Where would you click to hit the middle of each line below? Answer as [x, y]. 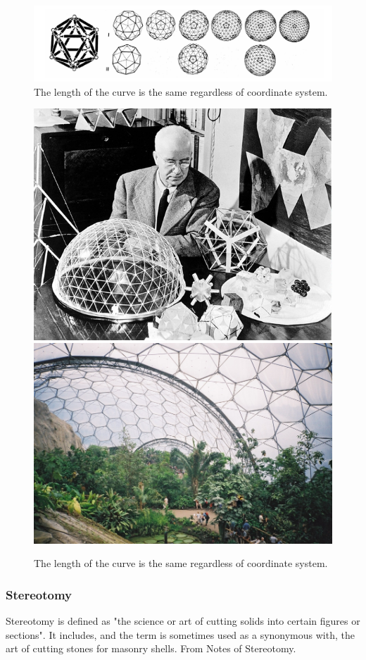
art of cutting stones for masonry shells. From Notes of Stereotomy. [151, 648]
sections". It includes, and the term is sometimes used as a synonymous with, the [180, 634]
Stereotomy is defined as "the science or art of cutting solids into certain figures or [183, 620]
